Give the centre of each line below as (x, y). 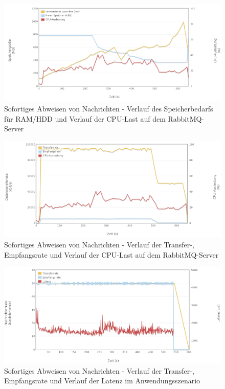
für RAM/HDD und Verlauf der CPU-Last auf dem (85, 118)
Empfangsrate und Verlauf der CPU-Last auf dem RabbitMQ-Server (111, 254)
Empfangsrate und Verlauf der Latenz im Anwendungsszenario (102, 381)
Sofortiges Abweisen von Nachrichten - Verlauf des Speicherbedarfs (109, 108)
